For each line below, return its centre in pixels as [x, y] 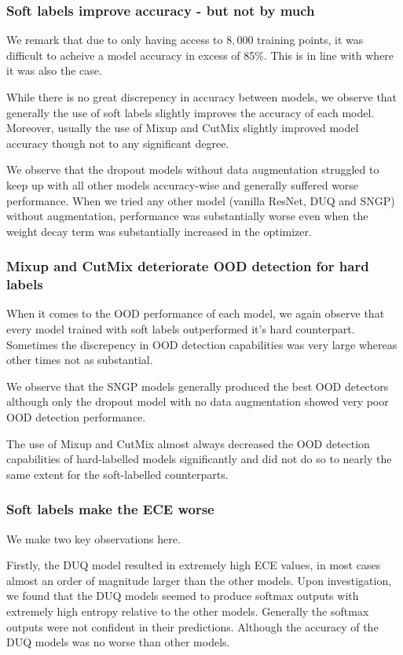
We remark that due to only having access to [115, 40]
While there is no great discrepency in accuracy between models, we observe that [202, 97]
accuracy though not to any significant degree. [118, 143]
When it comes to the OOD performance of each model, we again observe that [196, 313]
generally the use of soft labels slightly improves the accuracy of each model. [191, 112]
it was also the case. [54, 70]
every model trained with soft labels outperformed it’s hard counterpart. [181, 329]
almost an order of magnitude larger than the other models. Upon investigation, [199, 580]
